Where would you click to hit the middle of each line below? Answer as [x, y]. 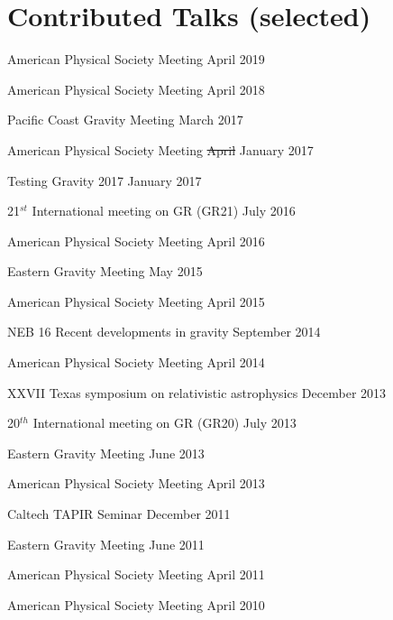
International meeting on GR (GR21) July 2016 [164, 211]
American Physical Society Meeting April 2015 [136, 301]
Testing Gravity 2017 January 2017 [105, 180]
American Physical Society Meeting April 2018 [136, 89]
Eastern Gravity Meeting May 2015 [105, 271]
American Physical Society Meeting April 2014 [136, 362]
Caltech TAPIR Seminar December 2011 [119, 514]
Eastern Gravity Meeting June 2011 [106, 544]
